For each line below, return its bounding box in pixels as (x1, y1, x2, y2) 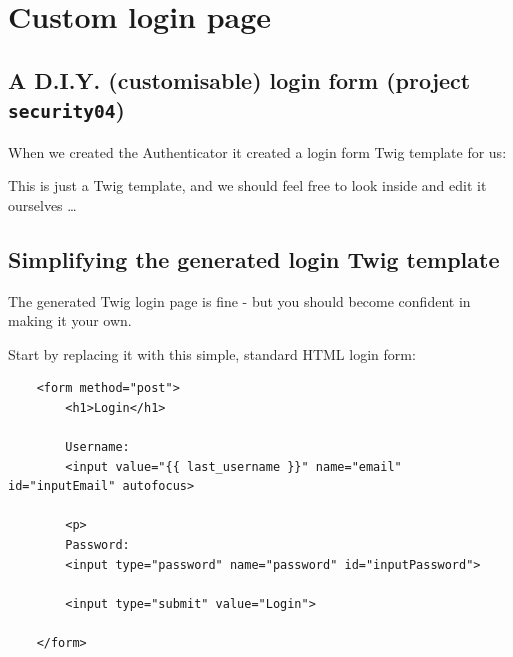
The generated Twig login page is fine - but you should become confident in (8, 290, 471, 311)
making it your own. (8, 310, 132, 331)
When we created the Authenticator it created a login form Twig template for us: (8, 141, 507, 162)
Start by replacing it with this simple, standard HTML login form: (8, 343, 416, 364)
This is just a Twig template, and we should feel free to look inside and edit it (8, 175, 487, 196)
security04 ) (8, 94, 125, 125)
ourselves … (8, 194, 77, 215)
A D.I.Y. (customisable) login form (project (8, 64, 471, 95)
